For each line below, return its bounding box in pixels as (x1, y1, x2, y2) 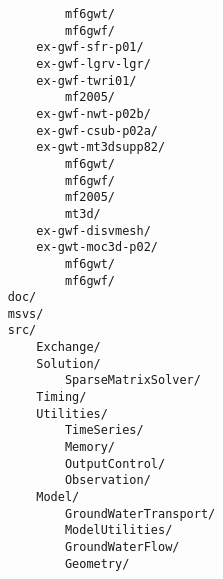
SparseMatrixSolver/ (64, 373, 201, 388)
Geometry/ (64, 556, 130, 571)
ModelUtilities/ (64, 523, 173, 538)
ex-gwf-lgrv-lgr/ (36, 56, 151, 71)
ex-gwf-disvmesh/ (36, 223, 151, 238)
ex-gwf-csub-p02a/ (36, 123, 158, 138)
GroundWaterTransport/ (64, 506, 216, 521)
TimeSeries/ (64, 423, 144, 438)
